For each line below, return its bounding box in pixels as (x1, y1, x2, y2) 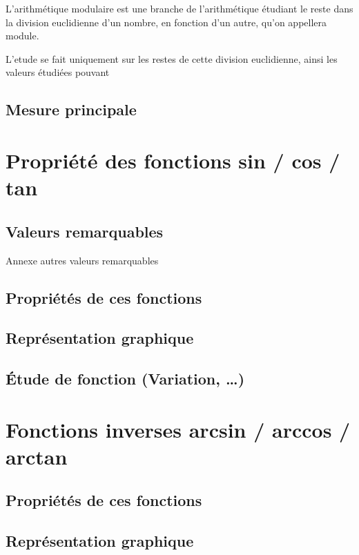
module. (6, 28, 39, 43)
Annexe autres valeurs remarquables (6, 253, 159, 267)
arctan (6, 442, 68, 470)
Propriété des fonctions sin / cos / (6, 146, 340, 174)
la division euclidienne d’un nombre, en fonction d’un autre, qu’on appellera (6, 14, 327, 29)
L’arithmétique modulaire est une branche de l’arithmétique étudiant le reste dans (6, 1, 353, 15)
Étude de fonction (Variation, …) (6, 368, 245, 389)
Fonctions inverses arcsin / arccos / (6, 415, 351, 443)
